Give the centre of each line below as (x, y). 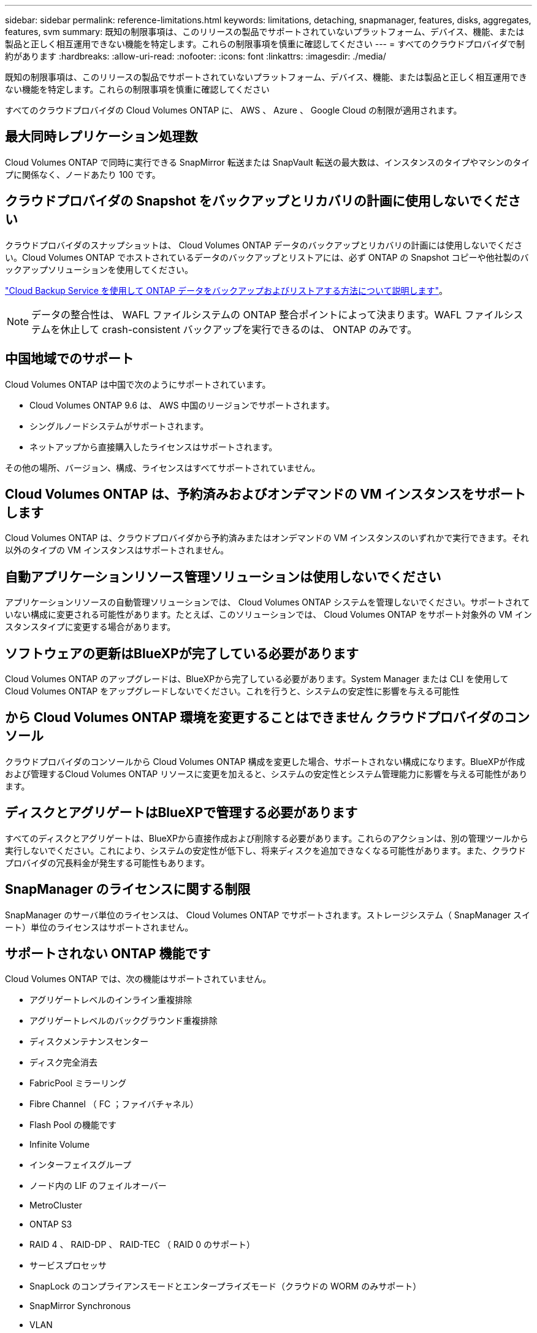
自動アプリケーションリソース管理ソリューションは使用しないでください (223, 577)
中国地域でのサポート (69, 359)
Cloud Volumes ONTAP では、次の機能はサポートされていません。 (138, 979)
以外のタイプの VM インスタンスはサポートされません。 (117, 550)
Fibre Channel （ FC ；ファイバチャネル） (114, 1104)
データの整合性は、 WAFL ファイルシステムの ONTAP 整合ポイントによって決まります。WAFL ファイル (268, 314)
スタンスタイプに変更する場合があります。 (90, 627)
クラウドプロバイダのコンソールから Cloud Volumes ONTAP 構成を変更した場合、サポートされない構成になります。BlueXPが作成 (265, 761)
